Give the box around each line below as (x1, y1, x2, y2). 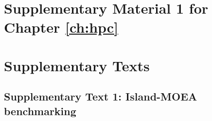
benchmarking (4, 103, 76, 118)
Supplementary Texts (4, 55, 150, 75)
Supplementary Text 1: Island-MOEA (4, 89, 197, 104)
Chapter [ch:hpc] (4, 17, 119, 37)
